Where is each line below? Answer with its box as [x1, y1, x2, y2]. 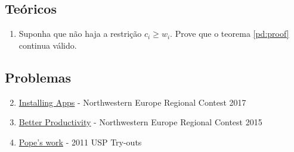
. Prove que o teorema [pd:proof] [170, 27, 289, 40]
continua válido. [18, 39, 77, 51]
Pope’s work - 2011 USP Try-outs [18, 135, 142, 148]
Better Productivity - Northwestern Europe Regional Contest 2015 [18, 116, 262, 128]
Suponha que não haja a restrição [18, 27, 142, 40]
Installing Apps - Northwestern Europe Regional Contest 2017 [18, 96, 246, 108]
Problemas [5, 68, 72, 86]
